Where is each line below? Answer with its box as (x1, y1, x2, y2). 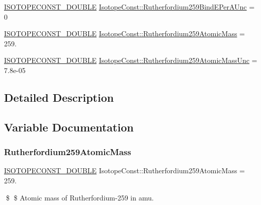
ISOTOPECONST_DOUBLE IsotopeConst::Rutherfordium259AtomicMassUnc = (4, 55, 257, 65)
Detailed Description (4, 89, 114, 105)
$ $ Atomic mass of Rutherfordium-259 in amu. (6, 192, 154, 202)
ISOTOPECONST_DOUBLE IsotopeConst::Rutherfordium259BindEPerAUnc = (4, 2, 255, 12)
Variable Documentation (4, 119, 134, 134)
